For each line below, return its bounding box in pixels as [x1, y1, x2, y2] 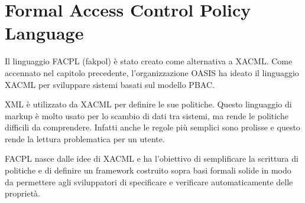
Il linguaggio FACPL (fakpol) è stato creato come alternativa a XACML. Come [5, 55, 293, 67]
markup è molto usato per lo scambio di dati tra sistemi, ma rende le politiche [5, 109, 288, 122]
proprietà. [5, 187, 40, 199]
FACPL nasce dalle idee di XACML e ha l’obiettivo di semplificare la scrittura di [5, 152, 298, 165]
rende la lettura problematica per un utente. [5, 132, 165, 145]
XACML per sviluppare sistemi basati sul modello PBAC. [5, 78, 215, 90]
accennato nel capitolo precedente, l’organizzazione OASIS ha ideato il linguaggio [5, 66, 299, 78]
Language [5, 21, 84, 45]
